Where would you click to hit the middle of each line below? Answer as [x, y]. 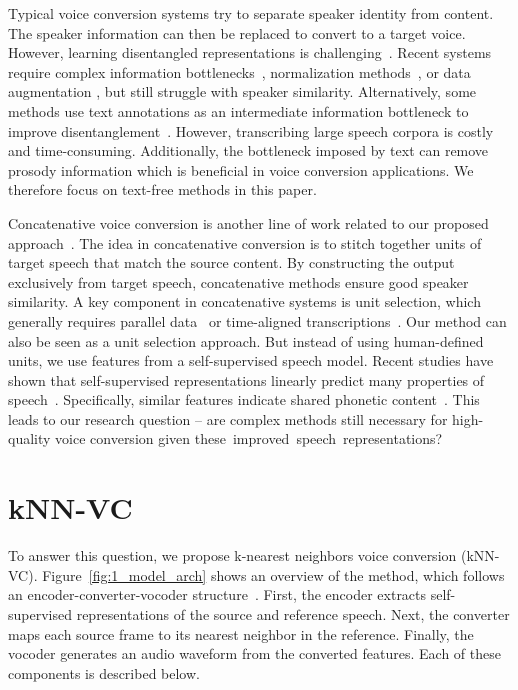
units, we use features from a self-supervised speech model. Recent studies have [251, 360]
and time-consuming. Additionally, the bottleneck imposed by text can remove [248, 150]
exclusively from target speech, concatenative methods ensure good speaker [238, 281]
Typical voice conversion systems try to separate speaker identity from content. [251, 13]
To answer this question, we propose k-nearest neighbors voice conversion [232, 555]
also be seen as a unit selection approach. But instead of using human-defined [246, 340]
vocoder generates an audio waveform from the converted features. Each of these [254, 653]
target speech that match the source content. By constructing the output [231, 262]
